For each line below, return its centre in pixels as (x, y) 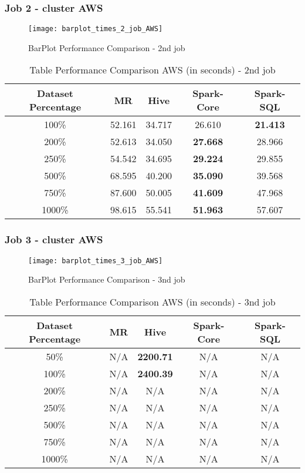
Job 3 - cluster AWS (54, 239)
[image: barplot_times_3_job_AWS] (96, 261)
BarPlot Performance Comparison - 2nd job (107, 47)
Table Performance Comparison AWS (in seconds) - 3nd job (152, 301)
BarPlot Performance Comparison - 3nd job (107, 279)
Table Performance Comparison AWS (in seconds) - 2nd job (152, 70)
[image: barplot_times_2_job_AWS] (96, 29)
